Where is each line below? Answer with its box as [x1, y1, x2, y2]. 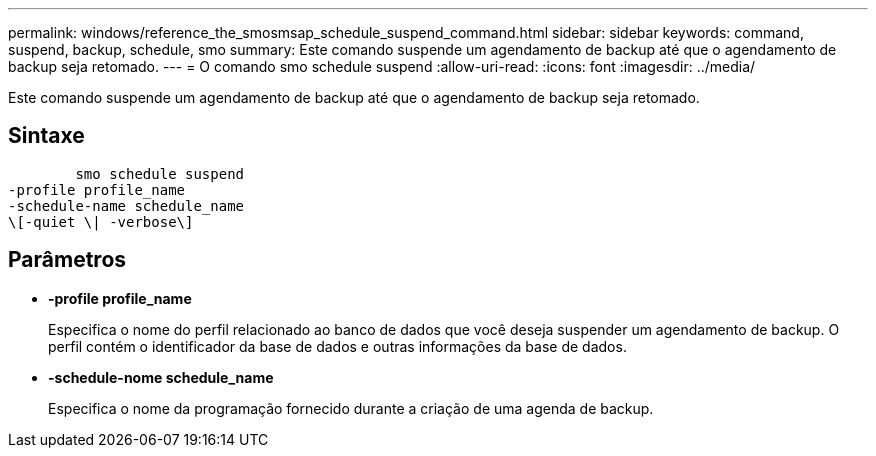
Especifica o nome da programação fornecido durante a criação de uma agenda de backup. [48, 399, 654, 417]
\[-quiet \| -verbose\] [8, 213, 194, 230]
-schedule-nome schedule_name [48, 368, 274, 386]
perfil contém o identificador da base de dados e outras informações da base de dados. [48, 337, 627, 355]
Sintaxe [8, 123, 85, 149]
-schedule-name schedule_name [8, 197, 245, 214]
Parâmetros [8, 247, 127, 273]
